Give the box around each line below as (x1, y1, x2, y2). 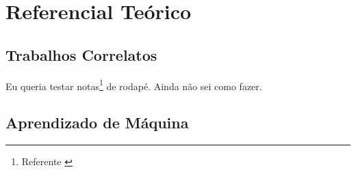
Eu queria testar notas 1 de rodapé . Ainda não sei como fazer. (5, 76, 262, 93)
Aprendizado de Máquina (5, 112, 189, 133)
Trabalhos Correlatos (5, 44, 157, 65)
